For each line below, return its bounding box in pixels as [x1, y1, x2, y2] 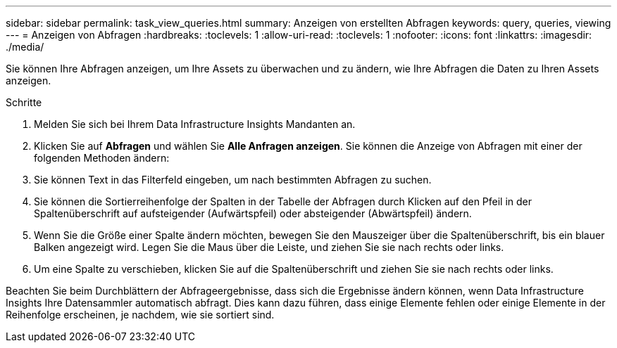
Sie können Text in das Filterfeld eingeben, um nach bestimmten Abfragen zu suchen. [34, 174, 432, 186]
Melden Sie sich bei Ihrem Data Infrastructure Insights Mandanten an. [34, 118, 356, 130]
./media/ [6, 41, 44, 53]
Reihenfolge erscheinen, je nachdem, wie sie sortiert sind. [6, 309, 275, 321]
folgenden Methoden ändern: [34, 152, 170, 164]
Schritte [6, 96, 42, 108]
